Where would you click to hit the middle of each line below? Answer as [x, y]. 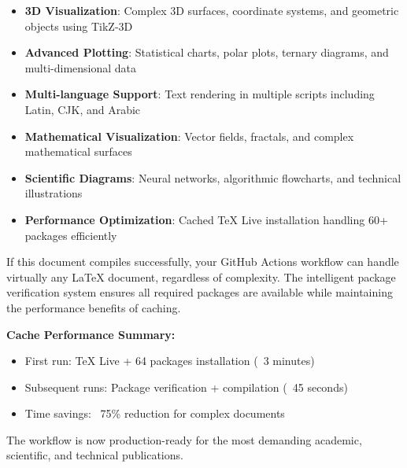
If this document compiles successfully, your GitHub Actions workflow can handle [203, 262]
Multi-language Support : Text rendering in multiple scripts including [200, 94]
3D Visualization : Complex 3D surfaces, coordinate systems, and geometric [212, 10]
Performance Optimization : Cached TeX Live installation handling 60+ [206, 219]
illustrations [54, 193]
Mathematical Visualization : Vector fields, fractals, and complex [189, 136]
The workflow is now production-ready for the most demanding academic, [184, 439]
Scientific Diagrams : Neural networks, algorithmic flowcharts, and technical [213, 177]
